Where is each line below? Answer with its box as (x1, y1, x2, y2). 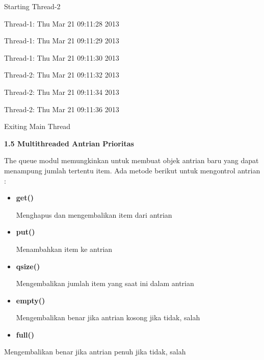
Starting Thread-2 (4, 1, 61, 11)
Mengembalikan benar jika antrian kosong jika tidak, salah (16, 312, 200, 323)
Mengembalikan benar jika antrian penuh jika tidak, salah (4, 346, 186, 357)
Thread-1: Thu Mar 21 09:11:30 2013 (4, 52, 119, 63)
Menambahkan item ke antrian (16, 243, 113, 254)
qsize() (16, 261, 40, 271)
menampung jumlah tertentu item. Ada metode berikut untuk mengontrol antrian (4, 165, 260, 175)
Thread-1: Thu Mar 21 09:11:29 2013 (4, 35, 119, 46)
